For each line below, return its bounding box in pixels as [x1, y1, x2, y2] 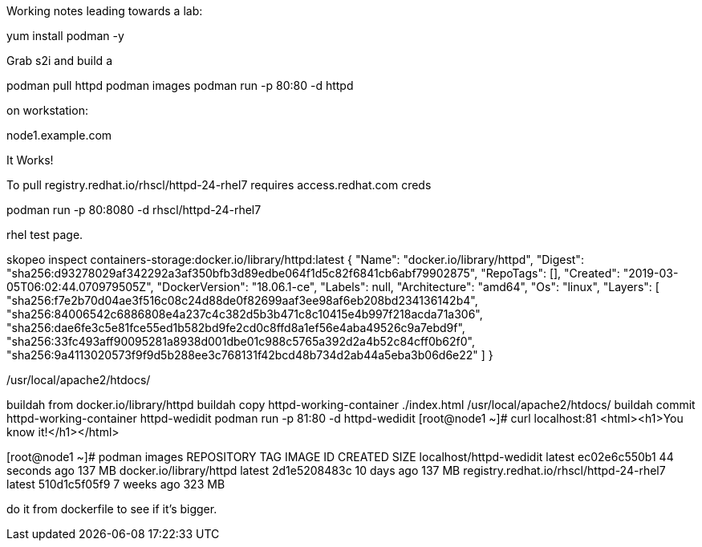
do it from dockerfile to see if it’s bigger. [6, 502, 217, 516]
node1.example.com [6, 128, 112, 142]
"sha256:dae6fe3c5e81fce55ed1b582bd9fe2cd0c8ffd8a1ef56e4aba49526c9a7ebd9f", [6, 321, 465, 334]
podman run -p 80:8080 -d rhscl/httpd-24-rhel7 [6, 203, 262, 217]
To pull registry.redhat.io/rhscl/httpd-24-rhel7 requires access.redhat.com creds [6, 178, 432, 192]
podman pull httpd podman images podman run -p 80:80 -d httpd [6, 79, 354, 92]
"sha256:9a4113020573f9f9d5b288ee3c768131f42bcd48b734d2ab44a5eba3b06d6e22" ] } [6, 348, 493, 362]
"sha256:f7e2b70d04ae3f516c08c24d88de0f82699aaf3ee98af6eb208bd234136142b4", [6, 294, 478, 307]
